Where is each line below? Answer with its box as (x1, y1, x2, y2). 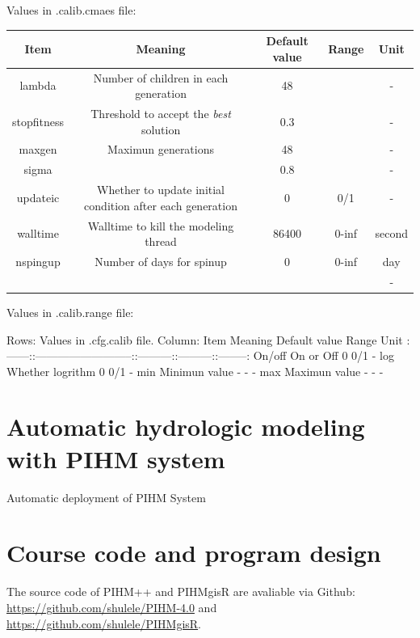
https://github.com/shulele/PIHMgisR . (6, 615, 201, 632)
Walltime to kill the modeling (87, 217, 234, 234)
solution (141, 120, 181, 137)
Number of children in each (93, 69, 229, 86)
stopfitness (12, 112, 65, 129)
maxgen (19, 141, 57, 158)
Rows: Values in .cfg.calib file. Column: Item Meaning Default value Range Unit (6, 331, 403, 348)
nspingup (15, 252, 61, 269)
